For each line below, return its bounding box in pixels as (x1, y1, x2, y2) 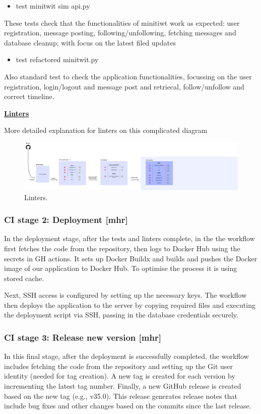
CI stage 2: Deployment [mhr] (4, 213, 128, 226)
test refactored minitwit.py (16, 54, 99, 65)
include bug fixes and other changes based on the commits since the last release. (4, 400, 251, 411)
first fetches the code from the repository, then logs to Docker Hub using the (4, 243, 240, 253)
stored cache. (4, 272, 44, 283)
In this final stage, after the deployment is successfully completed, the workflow (4, 351, 249, 361)
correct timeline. (4, 91, 54, 102)
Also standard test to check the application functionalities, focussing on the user (4, 71, 252, 81)
